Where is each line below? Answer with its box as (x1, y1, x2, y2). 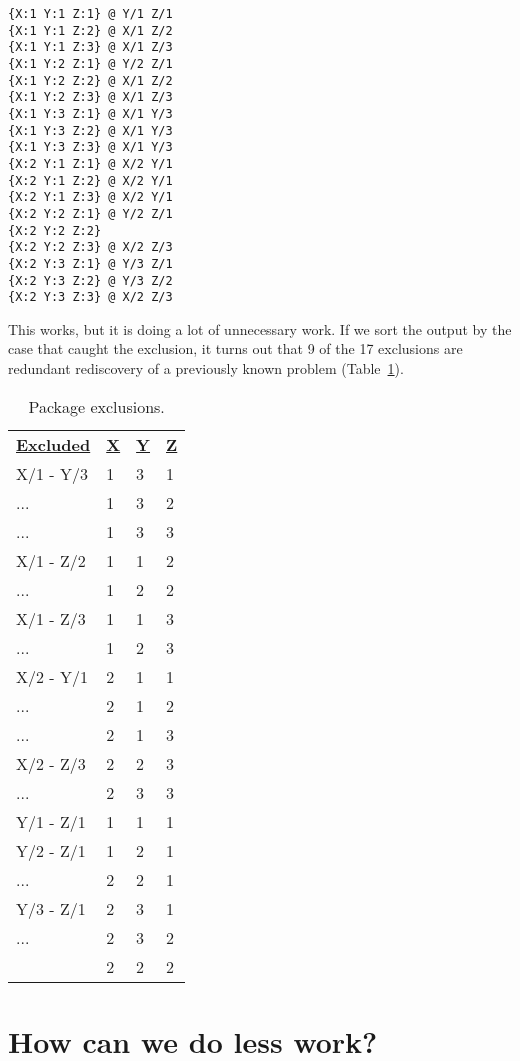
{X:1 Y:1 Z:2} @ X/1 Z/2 (8, 23, 173, 38)
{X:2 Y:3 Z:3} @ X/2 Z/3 (8, 290, 173, 305)
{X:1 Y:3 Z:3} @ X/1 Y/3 (8, 140, 173, 155)
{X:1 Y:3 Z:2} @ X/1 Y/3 (8, 123, 173, 138)
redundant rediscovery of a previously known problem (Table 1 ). (8, 358, 404, 378)
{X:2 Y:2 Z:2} (8, 223, 102, 238)
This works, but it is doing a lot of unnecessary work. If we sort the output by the (8, 318, 512, 339)
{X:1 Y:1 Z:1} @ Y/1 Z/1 (8, 7, 173, 21)
